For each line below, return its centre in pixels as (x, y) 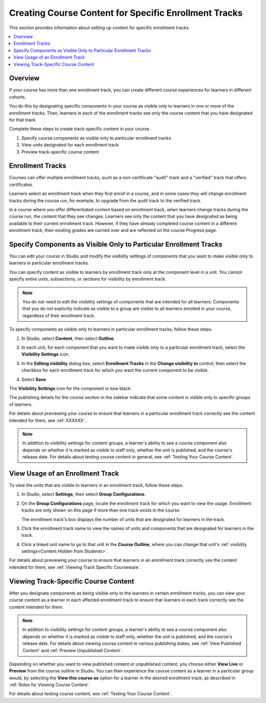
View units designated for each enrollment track (70, 145)
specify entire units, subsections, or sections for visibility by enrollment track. (88, 279)
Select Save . (34, 379)
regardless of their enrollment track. (59, 315)
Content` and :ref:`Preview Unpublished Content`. (72, 650)
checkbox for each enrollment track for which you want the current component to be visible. (115, 370)
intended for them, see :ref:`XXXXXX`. (48, 420)
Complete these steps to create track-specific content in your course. (80, 129)
